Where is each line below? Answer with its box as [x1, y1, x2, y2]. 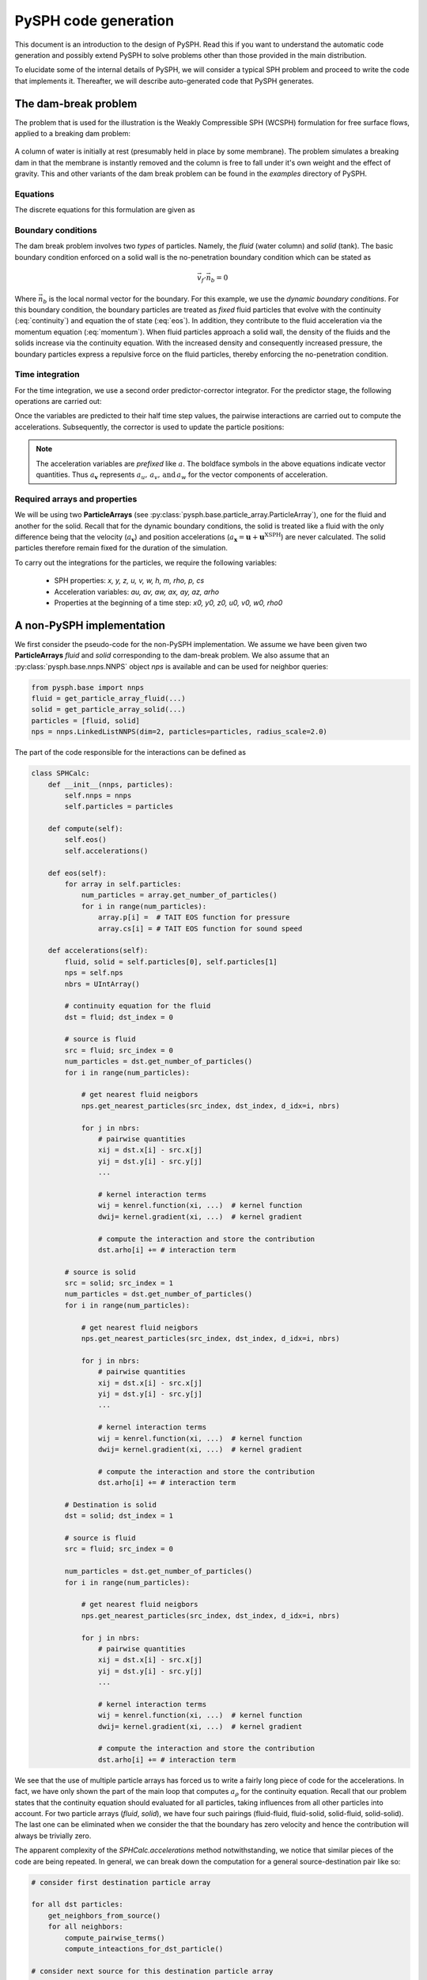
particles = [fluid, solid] [31, 716, 140, 725]
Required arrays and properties [14, 493, 138, 505]
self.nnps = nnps [64, 790, 132, 800]
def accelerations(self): [47, 946, 149, 955]
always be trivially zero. [14, 1830, 92, 1841]
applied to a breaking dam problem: [14, 129, 130, 139]
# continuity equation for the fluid [64, 1002, 211, 1011]
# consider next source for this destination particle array [31, 1967, 274, 1975]
